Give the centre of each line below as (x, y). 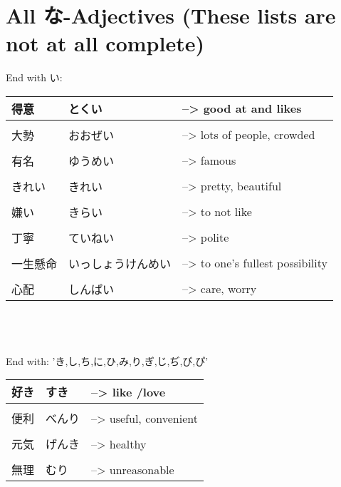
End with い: (34, 77)
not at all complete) (105, 43)
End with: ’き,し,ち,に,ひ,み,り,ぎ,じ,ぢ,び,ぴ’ (107, 360)
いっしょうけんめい (120, 263)
